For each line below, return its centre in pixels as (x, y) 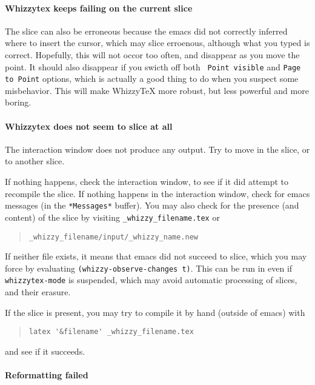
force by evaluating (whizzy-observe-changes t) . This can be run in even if (149, 268)
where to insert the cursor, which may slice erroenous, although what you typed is (157, 43)
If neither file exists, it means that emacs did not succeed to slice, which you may (156, 256)
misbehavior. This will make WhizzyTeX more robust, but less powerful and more (157, 90)
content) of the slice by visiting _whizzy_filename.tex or (112, 217)
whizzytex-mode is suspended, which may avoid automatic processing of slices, (151, 280)
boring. (18, 102)
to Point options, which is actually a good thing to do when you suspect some (152, 79)
